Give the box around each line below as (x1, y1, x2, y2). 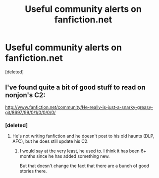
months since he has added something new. (19, 153, 110, 159)
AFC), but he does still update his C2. (12, 138, 89, 144)
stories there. (19, 168, 47, 174)
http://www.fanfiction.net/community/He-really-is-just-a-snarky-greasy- (5, 104, 154, 110)
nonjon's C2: (5, 91, 46, 100)
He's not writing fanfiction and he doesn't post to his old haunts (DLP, (12, 133, 155, 139)
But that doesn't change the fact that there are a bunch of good (19, 163, 150, 169)
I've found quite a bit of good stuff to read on (5, 83, 146, 92)
